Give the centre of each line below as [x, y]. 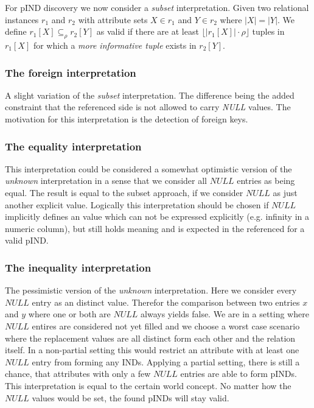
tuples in [268, 31]
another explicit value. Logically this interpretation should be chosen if [137, 204]
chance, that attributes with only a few [78, 374]
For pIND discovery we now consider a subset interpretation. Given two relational [157, 7]
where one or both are [69, 314]
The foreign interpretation [71, 72]
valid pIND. [27, 240]
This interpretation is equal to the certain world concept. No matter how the [148, 385]
